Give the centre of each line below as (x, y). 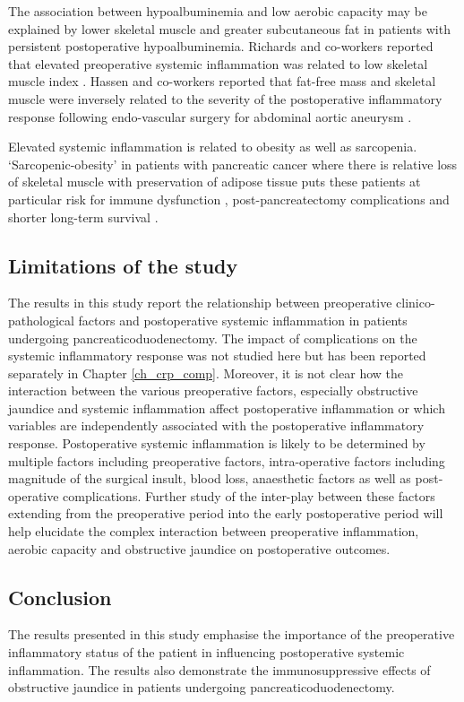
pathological (41, 320)
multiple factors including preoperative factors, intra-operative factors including (227, 460)
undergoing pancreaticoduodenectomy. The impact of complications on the (213, 338)
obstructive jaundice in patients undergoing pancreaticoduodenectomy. (202, 687)
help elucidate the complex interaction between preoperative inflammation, (214, 531)
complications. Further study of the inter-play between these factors (249, 495)
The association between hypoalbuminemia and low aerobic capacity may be (218, 11)
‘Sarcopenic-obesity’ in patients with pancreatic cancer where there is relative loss (233, 164)
